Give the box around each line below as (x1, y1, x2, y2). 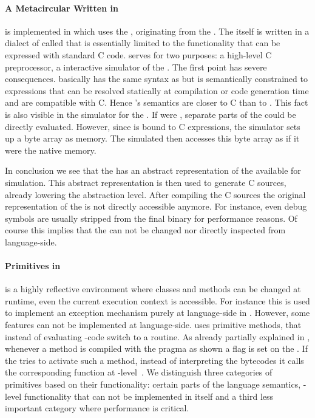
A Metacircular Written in (5, 1, 118, 14)
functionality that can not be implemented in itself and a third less (24, 389, 274, 402)
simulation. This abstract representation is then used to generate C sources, (5, 176, 286, 188)
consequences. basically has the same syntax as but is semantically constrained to (5, 72, 308, 85)
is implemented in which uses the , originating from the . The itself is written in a (5, 24, 310, 37)
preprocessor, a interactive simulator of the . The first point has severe (5, 60, 267, 73)
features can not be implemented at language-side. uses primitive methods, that (5, 318, 302, 331)
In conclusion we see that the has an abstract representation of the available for (5, 164, 301, 177)
